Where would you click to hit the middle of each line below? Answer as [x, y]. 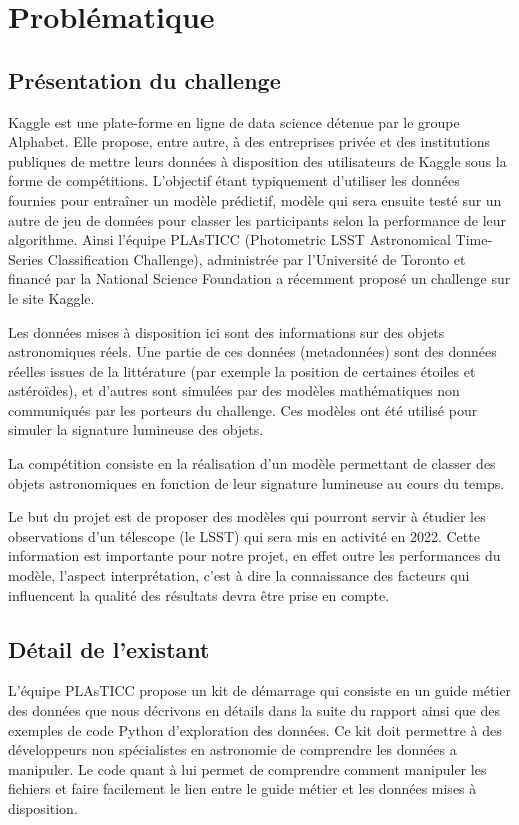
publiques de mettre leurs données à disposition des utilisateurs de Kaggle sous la [257, 160]
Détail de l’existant [109, 648]
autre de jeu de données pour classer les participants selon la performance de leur [257, 219]
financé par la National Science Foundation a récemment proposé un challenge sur [259, 278]
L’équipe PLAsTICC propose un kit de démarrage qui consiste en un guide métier [260, 690]
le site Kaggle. [51, 297]
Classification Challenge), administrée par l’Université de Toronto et [256, 258]
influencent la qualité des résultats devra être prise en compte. [199, 594]
